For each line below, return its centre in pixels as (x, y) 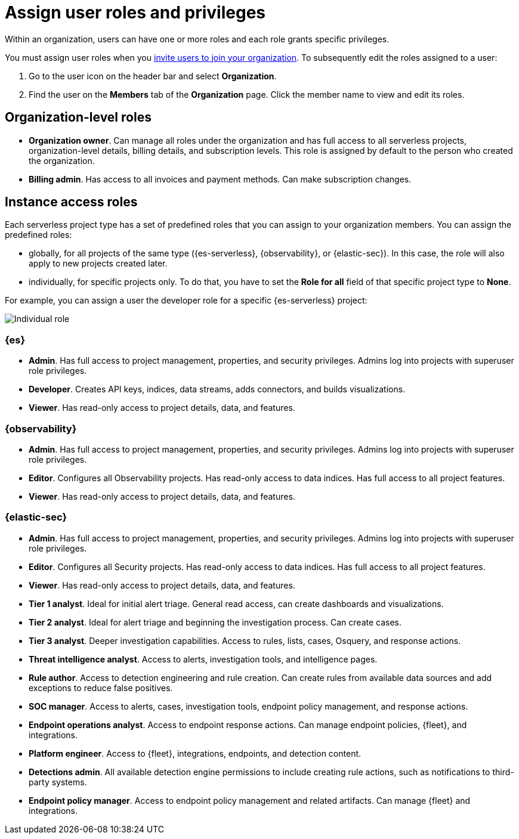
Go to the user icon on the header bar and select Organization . (153, 76)
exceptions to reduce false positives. (101, 688)
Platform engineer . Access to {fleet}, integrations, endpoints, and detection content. (195, 753)
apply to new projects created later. (98, 264)
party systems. (58, 782)
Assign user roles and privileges (135, 13)
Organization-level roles (78, 117)
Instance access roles (71, 202)
